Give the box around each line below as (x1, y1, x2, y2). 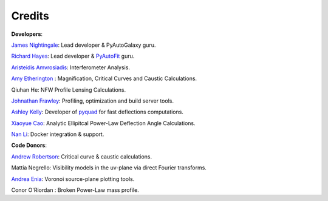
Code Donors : (11, 141, 47, 149)
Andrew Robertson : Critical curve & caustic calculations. (11, 152, 152, 160)
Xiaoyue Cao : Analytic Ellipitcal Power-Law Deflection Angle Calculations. (11, 119, 196, 127)
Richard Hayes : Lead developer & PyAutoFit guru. (11, 52, 135, 60)
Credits (11, 9, 50, 22)
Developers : (11, 30, 43, 38)
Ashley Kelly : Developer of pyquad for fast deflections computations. (11, 108, 183, 115)
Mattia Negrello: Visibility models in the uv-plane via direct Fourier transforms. (11, 164, 207, 171)
